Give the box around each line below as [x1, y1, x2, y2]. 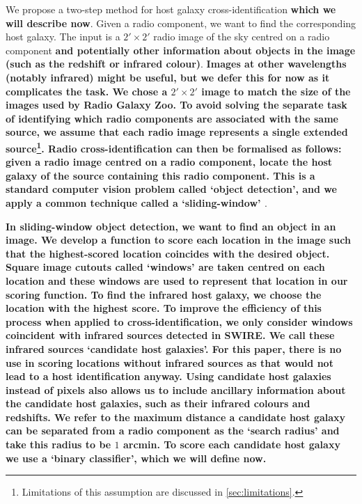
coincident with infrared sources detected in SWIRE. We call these [6, 328, 335, 342]
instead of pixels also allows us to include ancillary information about [6, 382, 346, 397]
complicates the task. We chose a [6, 84, 168, 98]
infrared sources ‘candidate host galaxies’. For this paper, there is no [6, 341, 342, 356]
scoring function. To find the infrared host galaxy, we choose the [6, 287, 322, 301]
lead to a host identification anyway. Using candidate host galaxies [6, 369, 331, 384]
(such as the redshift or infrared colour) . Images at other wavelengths [6, 56, 347, 71]
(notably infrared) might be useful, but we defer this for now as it [6, 70, 330, 84]
